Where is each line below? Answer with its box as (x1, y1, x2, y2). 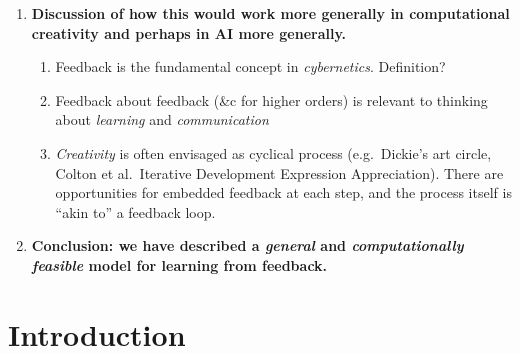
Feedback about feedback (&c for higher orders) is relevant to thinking (55, 89, 488, 110)
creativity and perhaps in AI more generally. (31, 22, 347, 43)
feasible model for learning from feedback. (31, 254, 328, 275)
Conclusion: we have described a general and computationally (31, 235, 464, 256)
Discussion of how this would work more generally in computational (31, 3, 510, 23)
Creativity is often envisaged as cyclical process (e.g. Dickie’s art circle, (55, 142, 492, 163)
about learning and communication (55, 109, 269, 130)
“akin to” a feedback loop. (55, 201, 216, 222)
